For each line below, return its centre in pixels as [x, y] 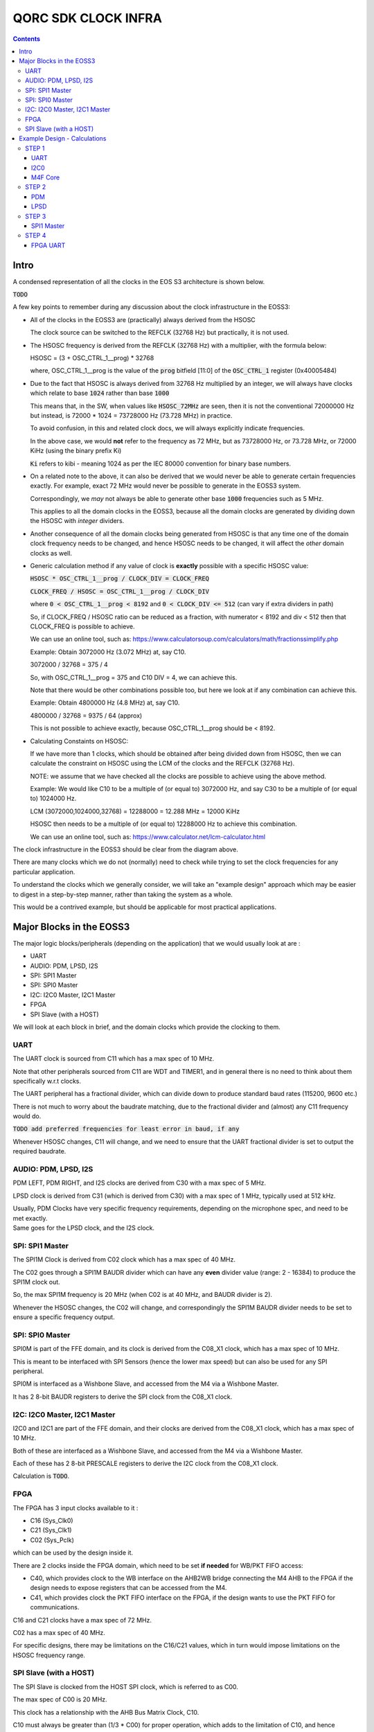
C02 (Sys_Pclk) [52, 1540]
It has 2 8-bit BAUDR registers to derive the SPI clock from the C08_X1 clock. [123, 1397]
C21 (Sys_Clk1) [51, 1530]
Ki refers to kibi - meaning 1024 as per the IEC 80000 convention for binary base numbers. [160, 463]
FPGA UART [48, 245]
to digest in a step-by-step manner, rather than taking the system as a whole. [123, 894]
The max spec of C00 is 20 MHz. [60, 1699]
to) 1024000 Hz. [53, 798]
